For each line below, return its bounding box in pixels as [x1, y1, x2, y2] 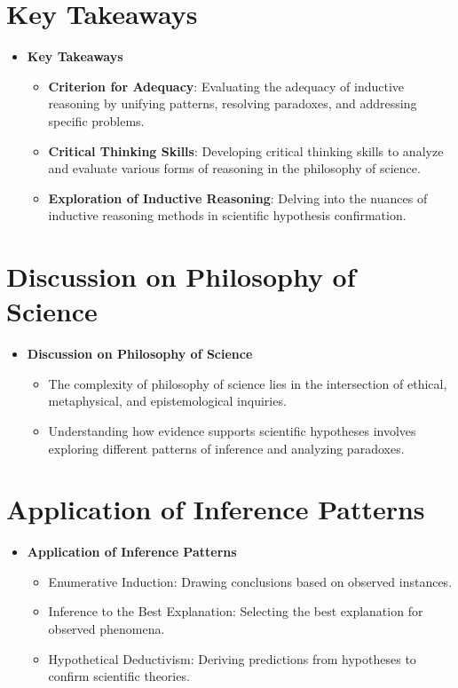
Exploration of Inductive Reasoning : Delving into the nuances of [48, 188, 428, 207]
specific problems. [48, 111, 145, 130]
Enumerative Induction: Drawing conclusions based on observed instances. [48, 572, 453, 590]
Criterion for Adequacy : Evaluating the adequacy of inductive [48, 76, 405, 95]
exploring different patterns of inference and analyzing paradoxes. [48, 439, 405, 457]
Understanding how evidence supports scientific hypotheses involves [48, 421, 416, 439]
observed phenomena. [48, 620, 165, 638]
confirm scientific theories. [48, 667, 190, 685]
